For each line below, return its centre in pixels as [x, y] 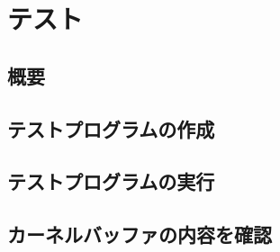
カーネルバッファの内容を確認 [140, 234]
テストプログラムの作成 [111, 128]
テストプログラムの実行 [111, 181]
